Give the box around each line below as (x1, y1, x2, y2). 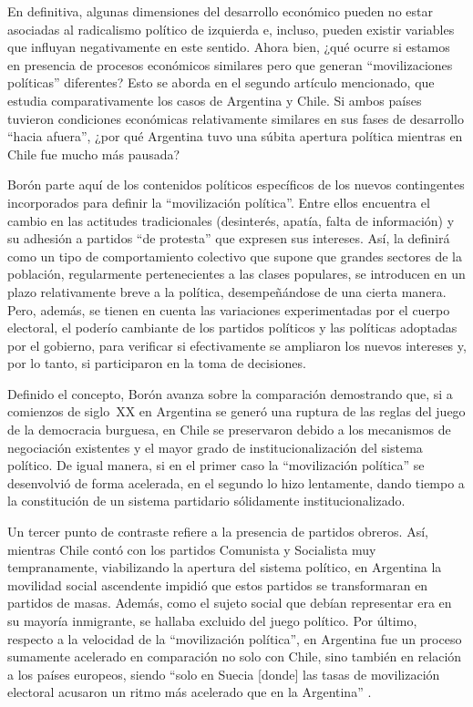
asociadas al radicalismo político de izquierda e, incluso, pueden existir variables (7, 19, 455, 38)
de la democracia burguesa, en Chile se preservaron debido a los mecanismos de (7, 420, 451, 439)
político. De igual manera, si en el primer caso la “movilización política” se (7, 456, 425, 475)
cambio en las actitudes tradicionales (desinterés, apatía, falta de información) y (7, 210, 455, 230)
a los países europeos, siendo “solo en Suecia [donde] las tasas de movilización (7, 664, 440, 683)
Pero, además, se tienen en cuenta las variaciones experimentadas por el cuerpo (7, 300, 450, 319)
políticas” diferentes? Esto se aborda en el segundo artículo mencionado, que (7, 73, 435, 92)
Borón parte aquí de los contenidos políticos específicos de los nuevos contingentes (7, 175, 465, 194)
